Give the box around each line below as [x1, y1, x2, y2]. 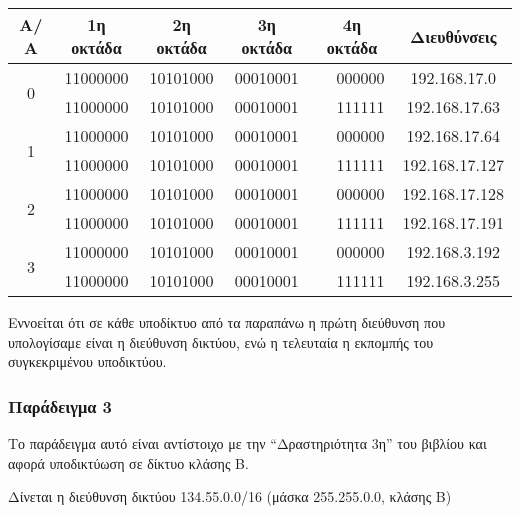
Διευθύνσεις [410, 24, 497, 48]
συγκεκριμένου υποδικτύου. [8, 351, 167, 372]
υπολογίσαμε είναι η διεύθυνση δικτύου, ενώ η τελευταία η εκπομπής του [8, 331, 434, 352]
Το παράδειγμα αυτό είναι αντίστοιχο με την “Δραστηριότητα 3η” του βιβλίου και [8, 433, 487, 453]
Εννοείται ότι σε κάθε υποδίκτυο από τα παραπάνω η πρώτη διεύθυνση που [8, 312, 446, 332]
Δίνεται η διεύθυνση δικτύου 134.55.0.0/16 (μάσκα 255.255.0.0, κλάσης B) [8, 486, 452, 507]
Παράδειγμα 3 [8, 393, 113, 418]
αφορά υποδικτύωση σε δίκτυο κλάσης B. [8, 452, 249, 473]
